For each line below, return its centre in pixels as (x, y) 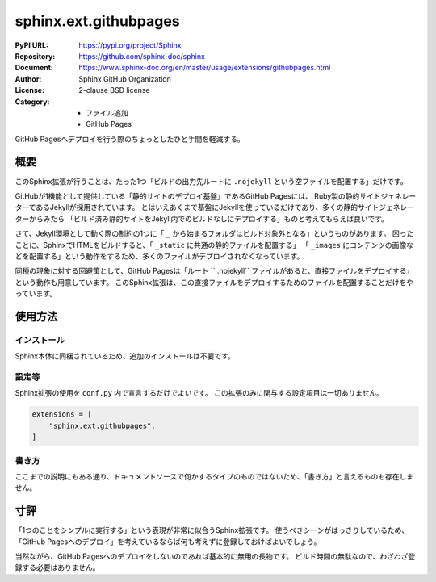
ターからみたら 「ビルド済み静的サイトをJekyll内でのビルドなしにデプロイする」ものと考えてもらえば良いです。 (202, 219)
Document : (34, 68)
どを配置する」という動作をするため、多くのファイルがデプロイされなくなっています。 (159, 256)
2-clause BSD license (114, 90)
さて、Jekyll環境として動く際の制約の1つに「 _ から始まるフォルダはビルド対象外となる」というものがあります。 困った (214, 233)
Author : (28, 79)
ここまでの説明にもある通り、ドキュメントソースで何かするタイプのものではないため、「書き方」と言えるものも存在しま (214, 476)
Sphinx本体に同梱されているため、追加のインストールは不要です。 (125, 356)
